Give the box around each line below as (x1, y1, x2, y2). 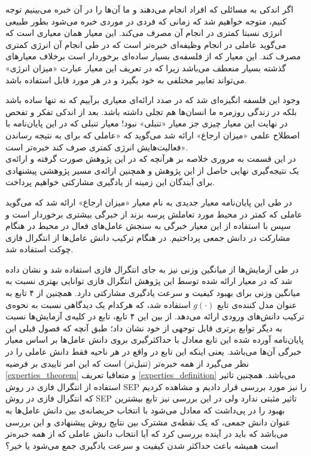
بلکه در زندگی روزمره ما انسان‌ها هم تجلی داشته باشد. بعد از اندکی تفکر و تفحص (5, 105, 297, 117)
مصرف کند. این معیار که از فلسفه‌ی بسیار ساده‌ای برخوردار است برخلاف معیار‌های (5, 50, 301, 62)
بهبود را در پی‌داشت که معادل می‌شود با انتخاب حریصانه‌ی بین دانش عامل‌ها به (5, 404, 285, 416)
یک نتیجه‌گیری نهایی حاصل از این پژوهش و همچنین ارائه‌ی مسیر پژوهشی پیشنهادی (5, 164, 300, 176)
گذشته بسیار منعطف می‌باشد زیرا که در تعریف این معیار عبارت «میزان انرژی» (5, 61, 286, 74)
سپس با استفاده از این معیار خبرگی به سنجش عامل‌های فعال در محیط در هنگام (5, 219, 291, 232)
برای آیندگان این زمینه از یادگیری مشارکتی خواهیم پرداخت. (5, 176, 215, 188)
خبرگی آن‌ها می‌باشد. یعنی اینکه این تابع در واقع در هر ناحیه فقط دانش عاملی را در (5, 345, 301, 358)
